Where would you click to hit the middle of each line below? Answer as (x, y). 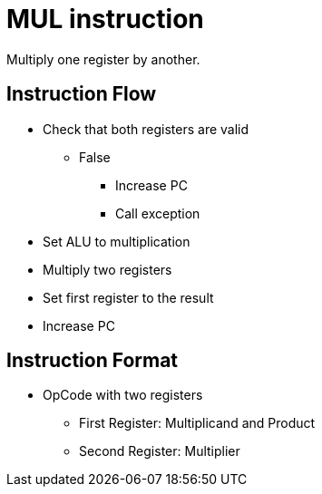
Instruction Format (93, 361)
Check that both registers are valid (146, 129)
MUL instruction (105, 19)
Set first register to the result (128, 297)
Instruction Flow (82, 94)
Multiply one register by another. (103, 59)
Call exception (158, 213)
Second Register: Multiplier (160, 451)
